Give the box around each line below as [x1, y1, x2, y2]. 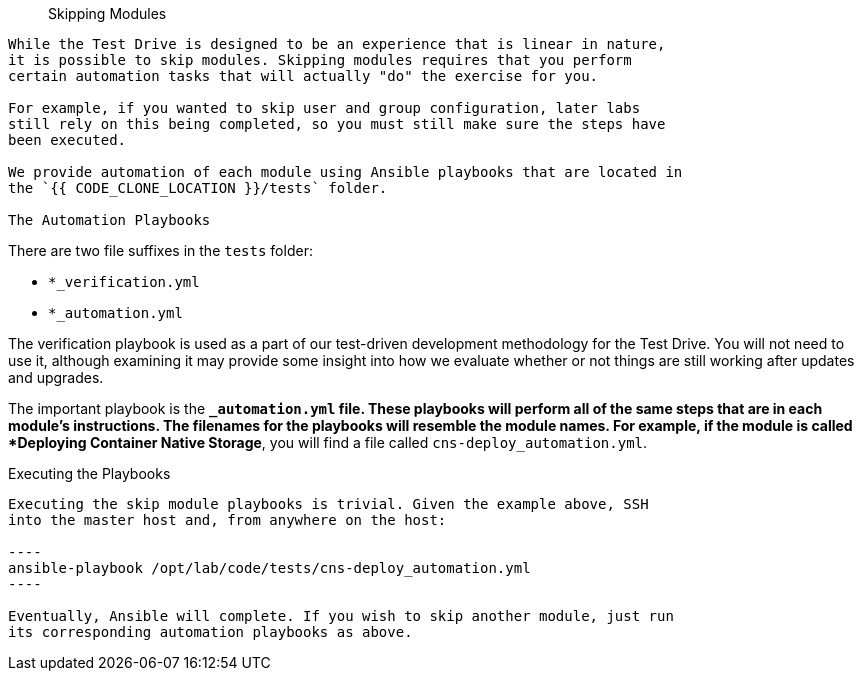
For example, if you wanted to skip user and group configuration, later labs [8, 100, 641, 116]
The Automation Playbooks [8, 212, 211, 228]
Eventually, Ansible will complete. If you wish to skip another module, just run [8, 608, 674, 624]
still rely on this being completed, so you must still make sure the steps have [8, 116, 666, 132]
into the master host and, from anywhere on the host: [8, 512, 447, 528]
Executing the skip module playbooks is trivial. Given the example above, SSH [8, 496, 649, 512]
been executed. [8, 132, 127, 148]
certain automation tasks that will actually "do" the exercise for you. [8, 68, 599, 84]
